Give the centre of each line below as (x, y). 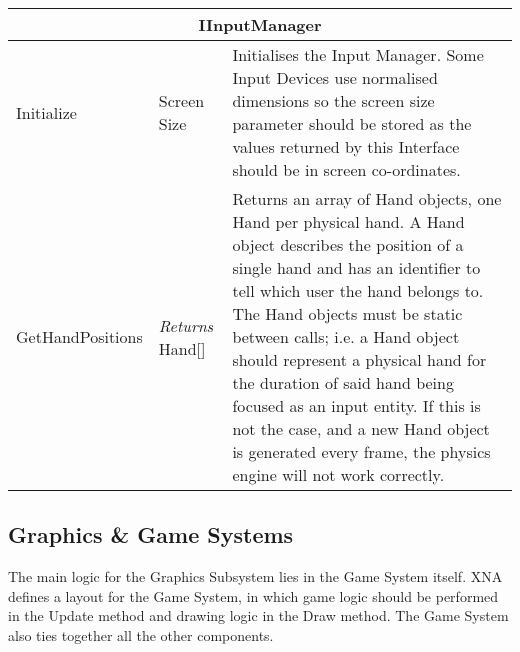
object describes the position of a (348, 244)
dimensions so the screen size (333, 100)
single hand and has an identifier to (356, 267)
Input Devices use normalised (335, 77)
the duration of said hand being (343, 382)
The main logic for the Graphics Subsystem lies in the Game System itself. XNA (255, 576)
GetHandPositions (79, 336)
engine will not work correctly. (338, 474)
